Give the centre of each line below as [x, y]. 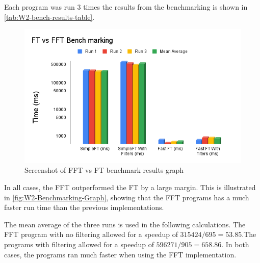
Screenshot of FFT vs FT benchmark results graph [104, 170]
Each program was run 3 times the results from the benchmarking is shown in [126, 7]
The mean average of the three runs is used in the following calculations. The [125, 224]
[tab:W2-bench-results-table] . [49, 17]
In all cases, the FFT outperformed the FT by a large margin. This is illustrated [130, 187]
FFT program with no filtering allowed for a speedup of [91, 234]
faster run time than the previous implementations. [84, 207]
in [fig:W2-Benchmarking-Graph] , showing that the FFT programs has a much [127, 197]
